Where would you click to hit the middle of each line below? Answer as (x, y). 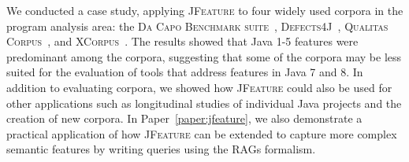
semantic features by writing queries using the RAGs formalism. (161, 149)
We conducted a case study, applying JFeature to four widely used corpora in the (205, 10)
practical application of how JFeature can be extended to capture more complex (202, 133)
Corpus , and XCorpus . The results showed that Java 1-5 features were (182, 41)
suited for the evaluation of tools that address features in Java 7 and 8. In (185, 72)
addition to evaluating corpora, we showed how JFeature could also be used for (199, 87)
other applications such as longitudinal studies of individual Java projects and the (204, 103)
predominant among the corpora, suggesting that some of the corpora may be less (204, 56)
